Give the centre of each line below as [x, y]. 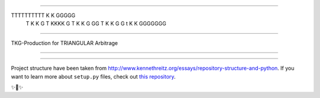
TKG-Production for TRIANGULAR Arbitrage [64, 43]
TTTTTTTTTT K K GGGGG [43, 15]
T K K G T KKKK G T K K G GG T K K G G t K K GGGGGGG [96, 24]
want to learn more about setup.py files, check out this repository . [93, 76]
